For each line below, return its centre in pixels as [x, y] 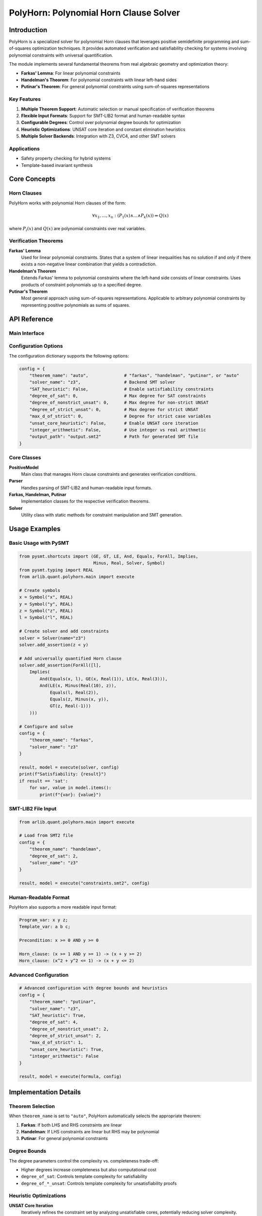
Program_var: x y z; [43, 920]
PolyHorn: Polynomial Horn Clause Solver [95, 13]
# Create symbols [40, 590]
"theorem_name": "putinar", [63, 1002]
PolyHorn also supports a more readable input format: [63, 907]
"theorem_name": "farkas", [62, 740]
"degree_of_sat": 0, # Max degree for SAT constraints [118, 396]
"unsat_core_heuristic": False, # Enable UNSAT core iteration [114, 423]
